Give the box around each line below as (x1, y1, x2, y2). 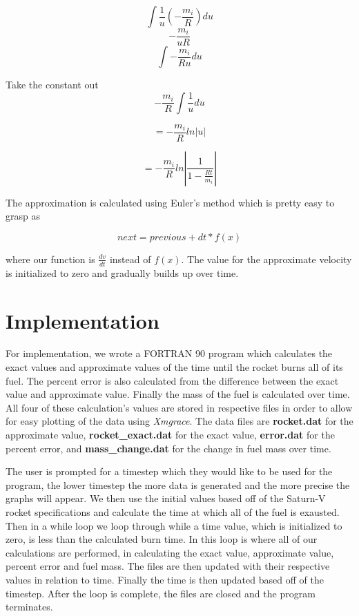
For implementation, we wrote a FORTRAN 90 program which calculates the (6, 346, 333, 360)
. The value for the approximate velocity (181, 251, 352, 266)
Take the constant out (6, 77, 99, 92)
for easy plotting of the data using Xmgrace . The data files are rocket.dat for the (6, 414, 353, 428)
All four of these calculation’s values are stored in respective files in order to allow (6, 400, 353, 414)
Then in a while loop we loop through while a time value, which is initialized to (6, 518, 342, 532)
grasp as (6, 209, 40, 223)
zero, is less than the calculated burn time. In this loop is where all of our (6, 532, 318, 546)
